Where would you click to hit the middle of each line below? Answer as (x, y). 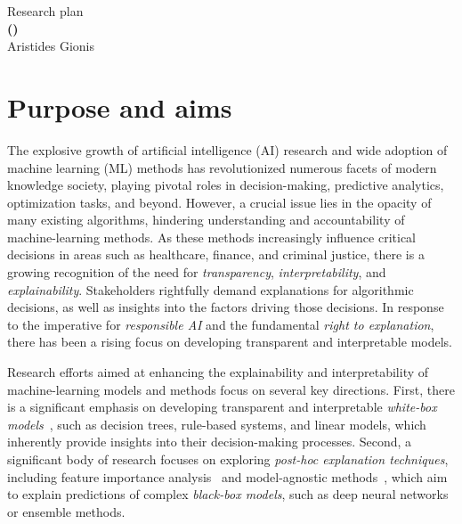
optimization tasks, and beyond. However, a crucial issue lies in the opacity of (219, 202)
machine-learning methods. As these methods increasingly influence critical (211, 237)
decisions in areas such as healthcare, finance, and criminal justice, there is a (216, 254)
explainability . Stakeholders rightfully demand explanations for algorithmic (211, 289)
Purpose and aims (120, 106)
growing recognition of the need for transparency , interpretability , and (197, 272)
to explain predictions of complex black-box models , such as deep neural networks (228, 494)
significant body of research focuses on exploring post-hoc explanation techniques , (228, 459)
